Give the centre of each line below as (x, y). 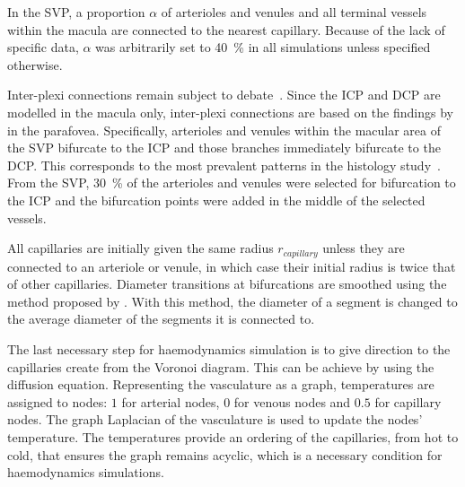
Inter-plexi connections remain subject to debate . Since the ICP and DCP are (224, 95)
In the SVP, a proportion (76, 12)
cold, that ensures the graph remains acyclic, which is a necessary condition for (225, 454)
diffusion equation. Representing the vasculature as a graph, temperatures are (221, 384)
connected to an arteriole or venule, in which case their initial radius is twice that (232, 266)
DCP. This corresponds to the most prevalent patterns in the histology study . (224, 165)
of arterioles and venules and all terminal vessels (294, 12)
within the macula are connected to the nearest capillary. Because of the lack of (226, 29)
